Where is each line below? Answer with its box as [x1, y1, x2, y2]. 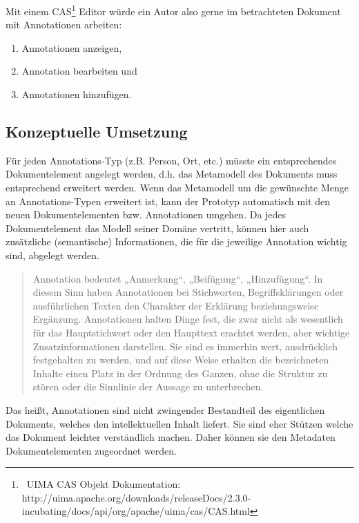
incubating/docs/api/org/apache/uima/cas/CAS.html [21, 504, 250, 518]
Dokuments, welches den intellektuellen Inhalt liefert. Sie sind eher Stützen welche [6, 416, 353, 430]
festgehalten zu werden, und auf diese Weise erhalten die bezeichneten [32, 352, 329, 367]
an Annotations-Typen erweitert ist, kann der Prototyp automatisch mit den [6, 193, 330, 208]
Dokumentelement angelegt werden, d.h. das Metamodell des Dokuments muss [6, 167, 338, 181]
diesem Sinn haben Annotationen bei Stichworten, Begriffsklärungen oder [32, 285, 344, 299]
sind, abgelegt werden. [6, 247, 99, 262]
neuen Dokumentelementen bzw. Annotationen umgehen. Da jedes [6, 207, 287, 222]
